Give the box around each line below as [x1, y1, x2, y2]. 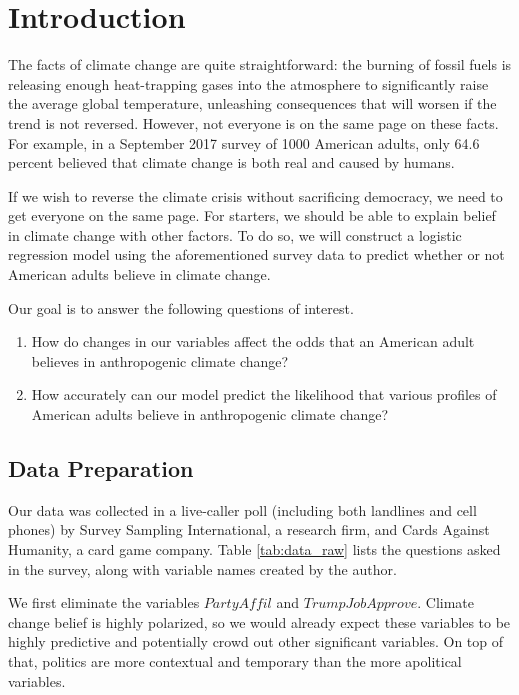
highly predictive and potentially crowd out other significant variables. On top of [8, 631, 504, 652]
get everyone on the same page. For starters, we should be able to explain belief [8, 205, 496, 226]
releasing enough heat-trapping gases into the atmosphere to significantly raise [8, 73, 489, 94]
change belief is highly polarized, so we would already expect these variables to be [8, 611, 511, 632]
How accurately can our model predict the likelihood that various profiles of [31, 384, 497, 405]
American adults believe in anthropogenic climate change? [31, 404, 389, 425]
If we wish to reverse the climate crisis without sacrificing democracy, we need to [8, 185, 503, 206]
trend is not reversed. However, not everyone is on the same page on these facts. [8, 112, 499, 133]
